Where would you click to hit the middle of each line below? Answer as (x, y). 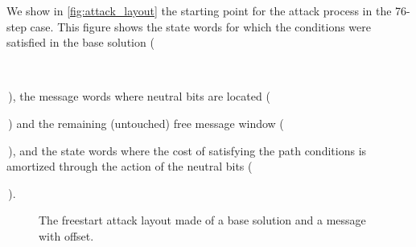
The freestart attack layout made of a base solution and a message (202, 220)
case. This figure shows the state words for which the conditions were (200, 26)
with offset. (66, 235)
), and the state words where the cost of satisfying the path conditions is (187, 150)
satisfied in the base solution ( (80, 42)
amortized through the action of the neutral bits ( (130, 166)
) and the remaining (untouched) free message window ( (146, 123)
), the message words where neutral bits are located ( (139, 96)
